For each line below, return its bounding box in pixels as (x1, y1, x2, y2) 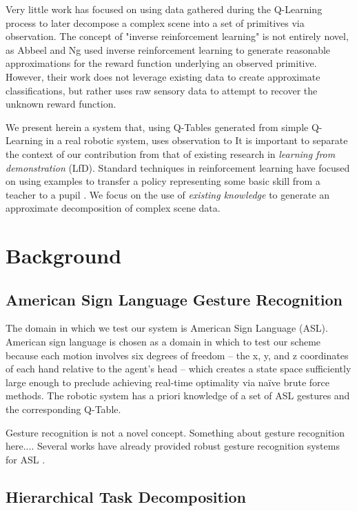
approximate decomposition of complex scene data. (6, 201, 221, 215)
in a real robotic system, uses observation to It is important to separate (45, 133, 348, 148)
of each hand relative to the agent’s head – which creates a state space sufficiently (6, 361, 351, 376)
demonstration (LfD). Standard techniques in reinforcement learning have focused (6, 160, 350, 174)
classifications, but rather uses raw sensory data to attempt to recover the (6, 83, 318, 97)
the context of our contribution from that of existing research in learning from (6, 146, 336, 161)
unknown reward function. (6, 97, 116, 111)
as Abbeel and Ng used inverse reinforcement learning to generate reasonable (6, 42, 331, 57)
